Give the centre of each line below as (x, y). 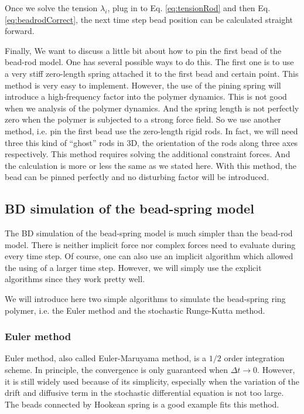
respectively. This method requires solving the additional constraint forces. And (148, 154)
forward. (20, 31)
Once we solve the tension (51, 8)
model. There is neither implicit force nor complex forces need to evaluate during (150, 244)
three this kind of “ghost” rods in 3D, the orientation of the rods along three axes (151, 142)
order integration (254, 358)
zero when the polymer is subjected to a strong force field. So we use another (143, 119)
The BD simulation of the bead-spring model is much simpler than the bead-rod (149, 233)
